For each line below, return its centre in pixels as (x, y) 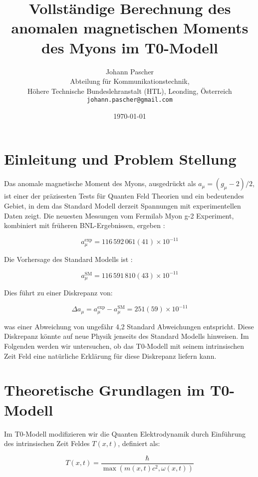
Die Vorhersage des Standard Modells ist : (68, 259)
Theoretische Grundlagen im (105, 390)
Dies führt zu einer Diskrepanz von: (58, 293)
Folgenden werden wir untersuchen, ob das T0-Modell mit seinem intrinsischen (124, 346)
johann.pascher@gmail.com (130, 100)
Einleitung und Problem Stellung (120, 158)
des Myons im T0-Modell (130, 47)
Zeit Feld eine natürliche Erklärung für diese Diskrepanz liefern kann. (110, 356)
